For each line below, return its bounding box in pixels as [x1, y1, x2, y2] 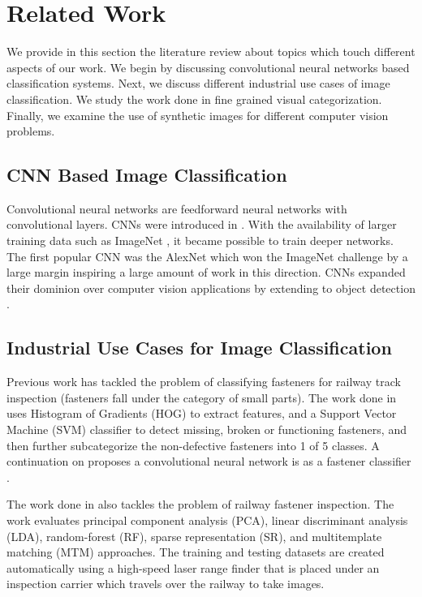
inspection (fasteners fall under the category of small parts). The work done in [6, 389, 397, 406]
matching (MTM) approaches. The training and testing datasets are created [6, 543, 385, 560]
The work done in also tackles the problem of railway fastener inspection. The [6, 496, 394, 513]
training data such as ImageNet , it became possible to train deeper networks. [6, 232, 394, 249]
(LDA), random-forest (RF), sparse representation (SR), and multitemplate [6, 527, 382, 544]
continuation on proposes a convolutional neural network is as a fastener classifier [6, 453, 411, 470]
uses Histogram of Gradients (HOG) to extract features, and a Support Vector [6, 405, 397, 422]
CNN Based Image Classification [6, 162, 287, 187]
